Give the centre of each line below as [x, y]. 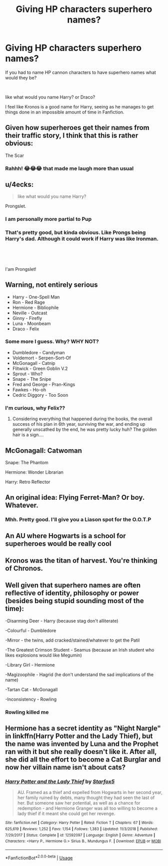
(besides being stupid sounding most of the [74, 601]
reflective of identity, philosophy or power [72, 593]
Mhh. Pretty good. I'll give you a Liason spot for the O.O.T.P [78, 520]
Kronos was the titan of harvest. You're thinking [81, 561]
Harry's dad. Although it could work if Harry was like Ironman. [82, 239]
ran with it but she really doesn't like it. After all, [81, 752]
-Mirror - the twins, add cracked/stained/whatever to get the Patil [72, 640]
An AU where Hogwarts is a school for [65, 536]
